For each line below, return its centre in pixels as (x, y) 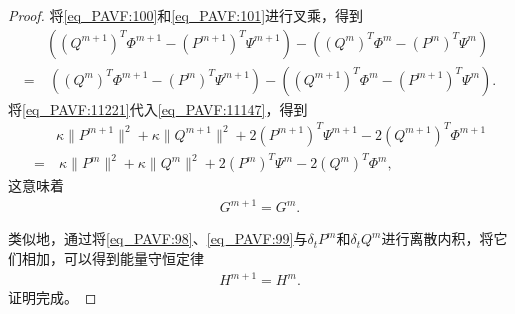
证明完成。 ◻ (52, 297)
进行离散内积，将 (437, 238)
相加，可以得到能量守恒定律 (112, 258)
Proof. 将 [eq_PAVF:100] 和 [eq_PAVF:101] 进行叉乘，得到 (186, 15)
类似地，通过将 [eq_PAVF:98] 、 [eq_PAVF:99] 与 (158, 238)
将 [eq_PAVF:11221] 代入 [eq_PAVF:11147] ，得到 (158, 108)
